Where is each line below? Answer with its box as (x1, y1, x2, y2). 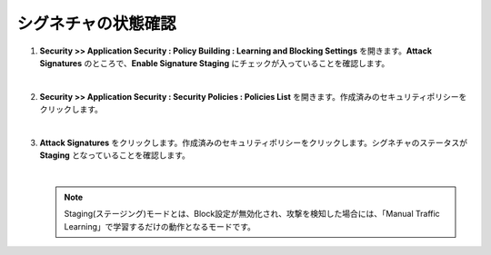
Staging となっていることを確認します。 (39, 150, 191, 161)
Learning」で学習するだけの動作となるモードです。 (64, 221, 256, 231)
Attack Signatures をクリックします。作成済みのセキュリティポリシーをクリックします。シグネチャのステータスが (39, 137, 468, 148)
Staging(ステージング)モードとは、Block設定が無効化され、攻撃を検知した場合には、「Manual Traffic (64, 209, 440, 220)
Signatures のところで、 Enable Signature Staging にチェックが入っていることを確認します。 (39, 57, 390, 68)
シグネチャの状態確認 (16, 14, 176, 34)
